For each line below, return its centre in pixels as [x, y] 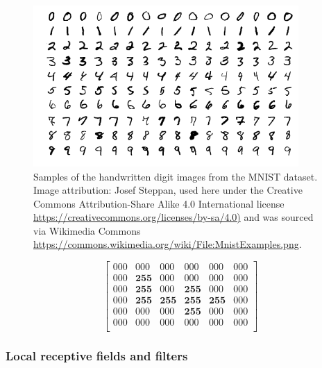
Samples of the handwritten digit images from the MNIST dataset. [176, 176]
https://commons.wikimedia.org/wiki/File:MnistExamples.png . [168, 244]
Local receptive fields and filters [97, 356]
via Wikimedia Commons [87, 230]
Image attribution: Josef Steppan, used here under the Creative [168, 190]
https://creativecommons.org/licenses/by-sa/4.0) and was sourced [173, 217]
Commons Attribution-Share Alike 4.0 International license [159, 203]
